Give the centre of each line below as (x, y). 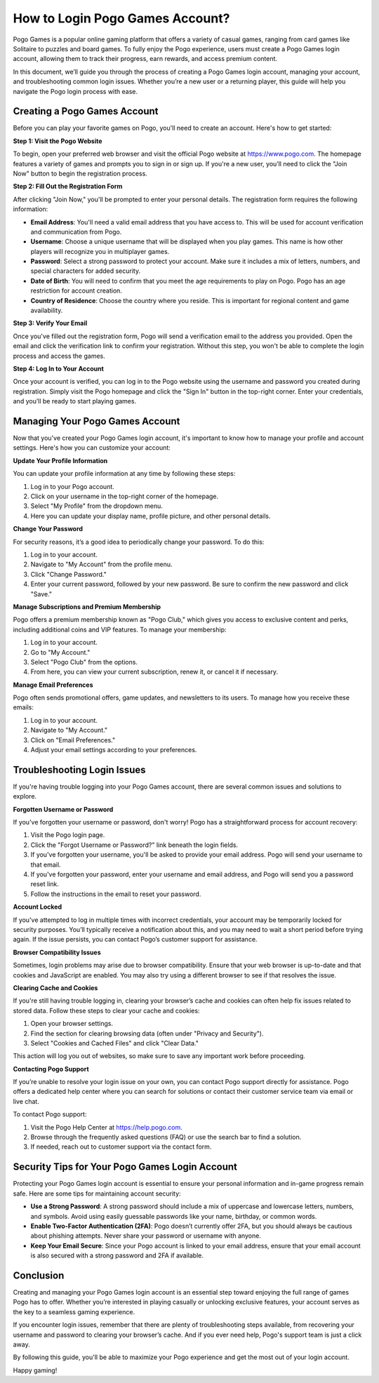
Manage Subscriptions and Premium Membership (87, 606)
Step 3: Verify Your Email (50, 323)
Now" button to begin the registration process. (80, 173)
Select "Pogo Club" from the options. (84, 662)
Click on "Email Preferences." (73, 740)
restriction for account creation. (77, 290)
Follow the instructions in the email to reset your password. (116, 894)
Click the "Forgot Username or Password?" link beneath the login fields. (134, 845)
